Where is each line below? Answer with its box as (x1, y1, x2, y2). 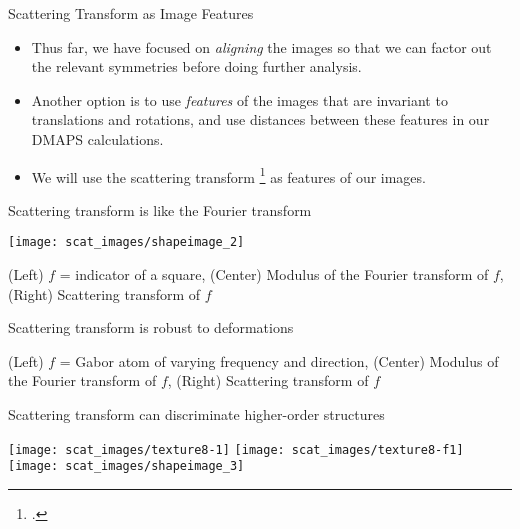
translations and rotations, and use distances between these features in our (31, 109, 490, 130)
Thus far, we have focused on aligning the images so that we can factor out (31, 36, 492, 57)
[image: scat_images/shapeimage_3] (8, 459, 245, 474)
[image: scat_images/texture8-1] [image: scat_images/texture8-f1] (8, 442, 464, 457)
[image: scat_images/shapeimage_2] (8, 235, 245, 250)
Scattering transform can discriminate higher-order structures (8, 404, 385, 425)
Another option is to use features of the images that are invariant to (31, 89, 448, 110)
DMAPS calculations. (31, 128, 164, 149)
